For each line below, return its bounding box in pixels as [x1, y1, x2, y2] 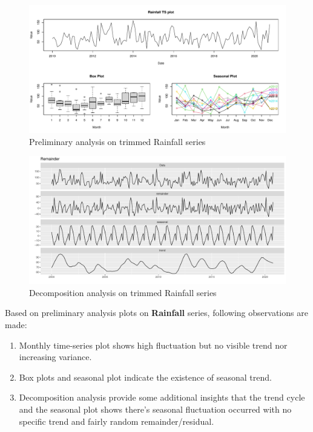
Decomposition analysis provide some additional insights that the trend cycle [19, 391, 305, 404]
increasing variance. [19, 350, 92, 363]
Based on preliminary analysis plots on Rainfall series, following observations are [5, 306, 308, 319]
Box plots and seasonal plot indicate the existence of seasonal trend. [19, 370, 272, 383]
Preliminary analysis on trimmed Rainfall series [29, 135, 206, 147]
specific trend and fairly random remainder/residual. [19, 414, 214, 427]
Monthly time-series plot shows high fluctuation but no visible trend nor [19, 338, 288, 351]
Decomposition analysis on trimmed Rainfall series [29, 286, 217, 298]
